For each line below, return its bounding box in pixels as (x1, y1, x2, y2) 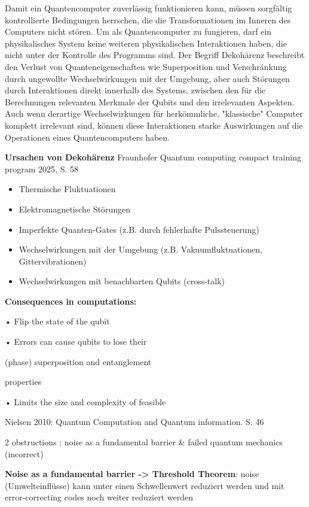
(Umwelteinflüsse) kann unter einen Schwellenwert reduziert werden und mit (5, 479, 284, 491)
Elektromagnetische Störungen (19, 202, 131, 215)
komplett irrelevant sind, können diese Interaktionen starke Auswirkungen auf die (5, 119, 303, 131)
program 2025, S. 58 (5, 162, 78, 175)
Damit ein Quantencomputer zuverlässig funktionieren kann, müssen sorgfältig (5, 2, 292, 14)
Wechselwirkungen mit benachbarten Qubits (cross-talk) (19, 275, 225, 287)
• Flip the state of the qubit (5, 315, 110, 327)
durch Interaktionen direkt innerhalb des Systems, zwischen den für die (5, 84, 266, 96)
